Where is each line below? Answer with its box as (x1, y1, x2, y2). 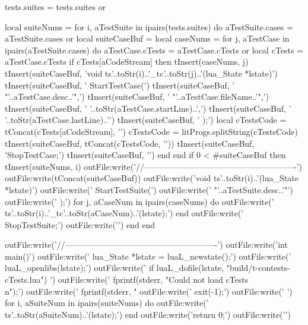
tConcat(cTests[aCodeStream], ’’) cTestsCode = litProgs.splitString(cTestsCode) (5, 125, 299, 137)
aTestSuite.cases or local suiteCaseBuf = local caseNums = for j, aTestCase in (5, 32, 290, 45)
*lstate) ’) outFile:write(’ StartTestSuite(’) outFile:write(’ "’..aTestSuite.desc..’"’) (5, 183, 293, 195)
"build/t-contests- (226, 261, 290, 274)
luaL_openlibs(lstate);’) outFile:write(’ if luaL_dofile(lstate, (5, 261, 224, 274)
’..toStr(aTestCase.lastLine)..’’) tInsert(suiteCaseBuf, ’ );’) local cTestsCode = (5, 113, 287, 126)
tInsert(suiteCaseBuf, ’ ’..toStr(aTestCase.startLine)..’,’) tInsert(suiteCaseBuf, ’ (5, 102, 291, 114)
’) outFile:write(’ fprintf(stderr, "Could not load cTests (49, 273, 249, 286)
